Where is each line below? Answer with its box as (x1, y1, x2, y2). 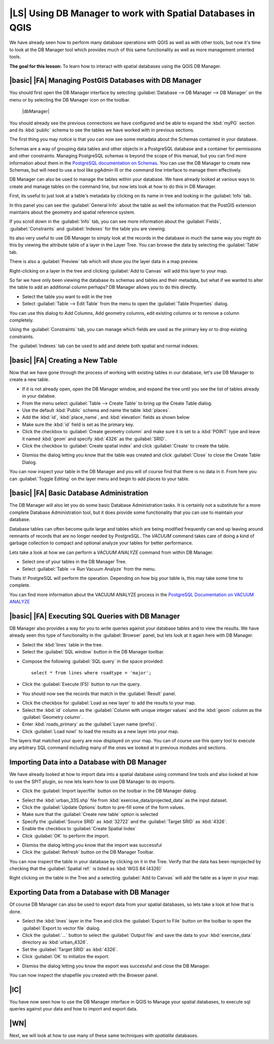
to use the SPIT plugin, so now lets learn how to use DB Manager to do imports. (9, 778, 176, 785)
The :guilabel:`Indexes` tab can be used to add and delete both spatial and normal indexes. (9, 343, 199, 349)
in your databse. (22, 393, 56, 399)
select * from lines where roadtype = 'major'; (31, 670, 152, 675)
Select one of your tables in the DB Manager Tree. (22, 559, 127, 565)
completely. (9, 317, 34, 323)
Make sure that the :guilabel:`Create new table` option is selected (22, 811, 158, 818)
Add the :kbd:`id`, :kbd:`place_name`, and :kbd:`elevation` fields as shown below (22, 414, 190, 420)
